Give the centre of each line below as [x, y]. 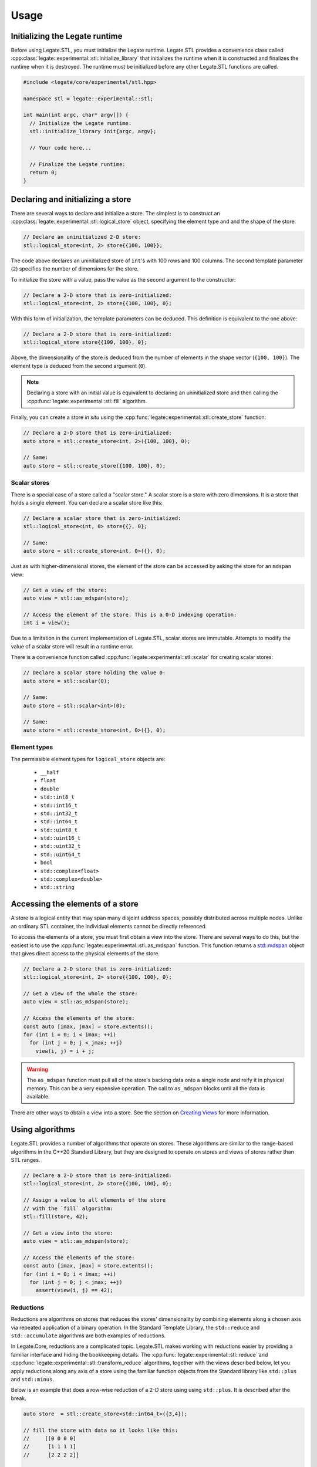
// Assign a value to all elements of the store [95, 1200]
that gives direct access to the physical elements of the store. [85, 953]
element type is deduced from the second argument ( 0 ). [79, 366]
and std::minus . [32, 1379]
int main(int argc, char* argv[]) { [76, 115]
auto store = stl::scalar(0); [67, 681]
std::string [57, 887]
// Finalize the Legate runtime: [77, 164]
